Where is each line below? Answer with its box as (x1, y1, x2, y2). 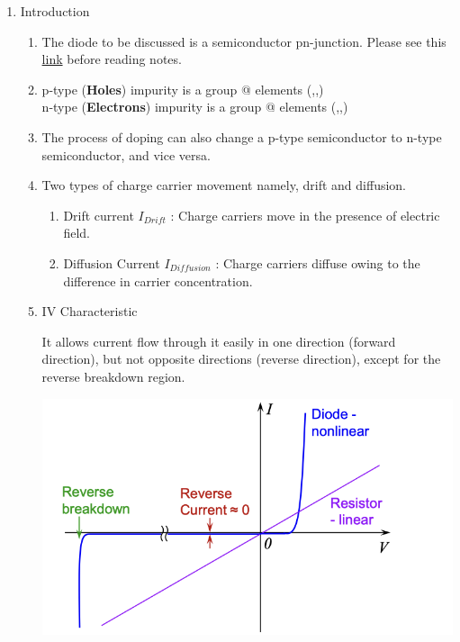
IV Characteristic (41, 302, 138, 321)
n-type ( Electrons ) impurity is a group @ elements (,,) (41, 97, 348, 116)
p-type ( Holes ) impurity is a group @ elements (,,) (41, 79, 324, 98)
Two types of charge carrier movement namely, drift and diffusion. (41, 176, 406, 194)
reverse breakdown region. (41, 366, 185, 385)
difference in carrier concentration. (63, 271, 253, 290)
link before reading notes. (41, 50, 182, 68)
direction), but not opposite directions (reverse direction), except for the (41, 349, 441, 368)
